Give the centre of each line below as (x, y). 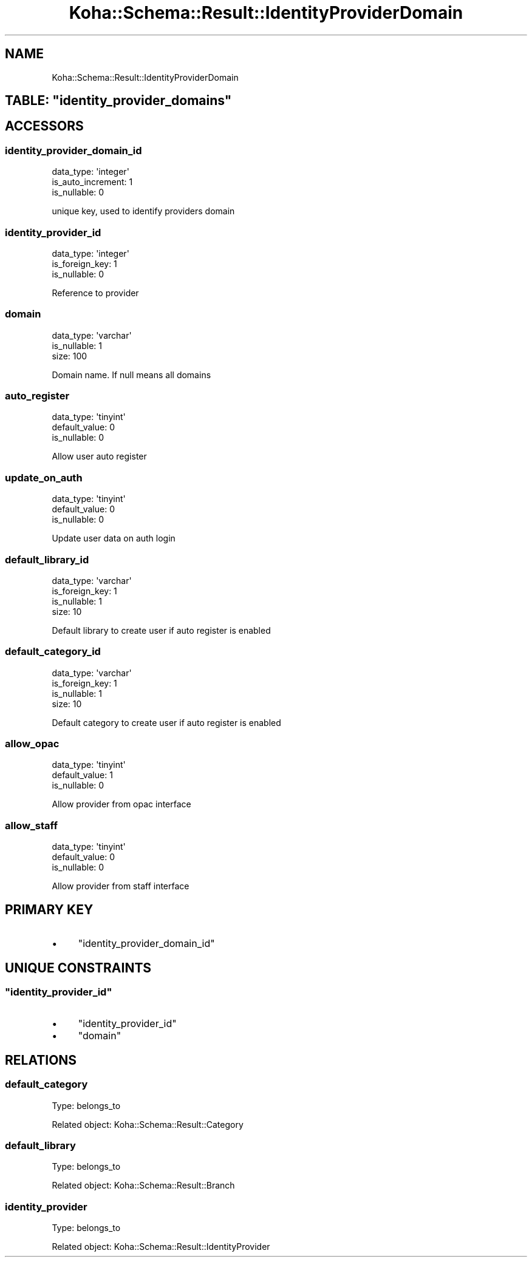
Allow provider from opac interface (121, 804)
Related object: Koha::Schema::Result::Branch (143, 1186)
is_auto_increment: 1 (92, 182)
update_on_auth (44, 477)
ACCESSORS (44, 126)
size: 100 (70, 356)
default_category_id (53, 652)
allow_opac (32, 744)
